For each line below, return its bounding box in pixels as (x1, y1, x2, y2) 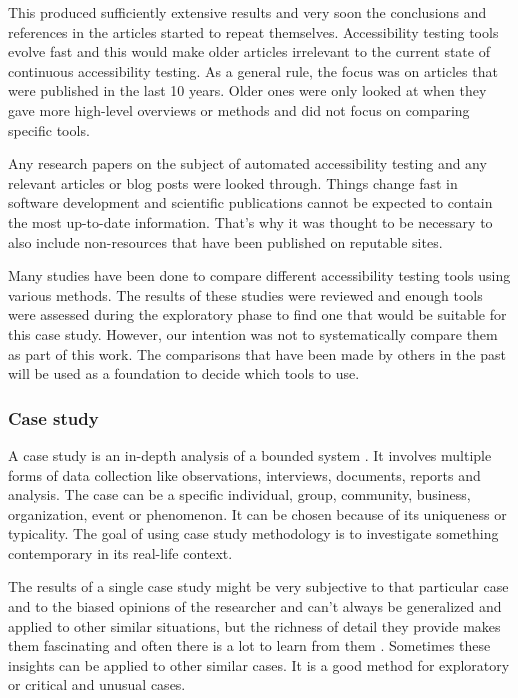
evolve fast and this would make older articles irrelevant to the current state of (8, 41, 490, 62)
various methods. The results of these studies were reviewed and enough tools (8, 284, 483, 305)
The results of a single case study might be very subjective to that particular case (8, 576, 509, 597)
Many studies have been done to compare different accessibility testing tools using (8, 265, 511, 286)
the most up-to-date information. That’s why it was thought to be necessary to (8, 211, 493, 232)
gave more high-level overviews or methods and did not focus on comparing (8, 99, 470, 120)
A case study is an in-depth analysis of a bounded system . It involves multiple (8, 444, 492, 465)
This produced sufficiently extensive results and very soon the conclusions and (8, 2, 487, 22)
